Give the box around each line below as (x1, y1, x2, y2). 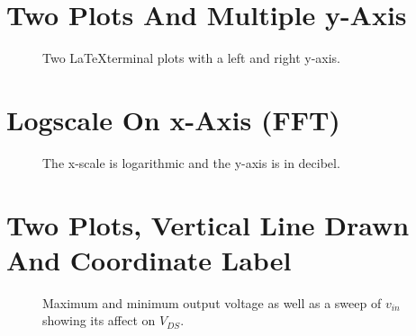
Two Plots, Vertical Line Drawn (6, 206, 410, 243)
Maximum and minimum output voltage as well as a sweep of (42, 293, 382, 312)
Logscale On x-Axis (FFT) (6, 101, 340, 137)
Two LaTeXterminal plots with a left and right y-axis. (42, 49, 340, 67)
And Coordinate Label (6, 241, 292, 278)
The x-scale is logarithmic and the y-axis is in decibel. (42, 153, 340, 172)
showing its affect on (42, 311, 156, 330)
